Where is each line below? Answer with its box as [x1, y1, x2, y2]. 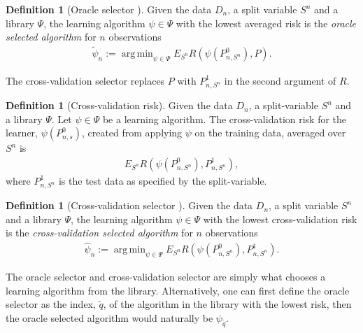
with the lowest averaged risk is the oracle [176, 15, 356, 30]
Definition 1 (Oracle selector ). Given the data [6, 2, 212, 16]
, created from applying [81, 125, 183, 140]
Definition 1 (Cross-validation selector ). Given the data [6, 198, 253, 213]
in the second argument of [224, 73, 336, 87]
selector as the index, [6, 297, 96, 311]
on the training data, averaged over [194, 125, 346, 140]
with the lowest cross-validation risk [203, 211, 357, 226]
